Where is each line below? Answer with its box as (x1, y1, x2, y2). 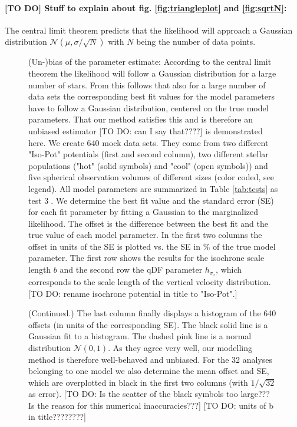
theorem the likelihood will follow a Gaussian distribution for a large (28, 67, 276, 79)
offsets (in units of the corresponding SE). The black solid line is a (28, 318, 268, 330)
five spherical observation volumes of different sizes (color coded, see (28, 171, 275, 183)
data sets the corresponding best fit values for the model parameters (28, 90, 275, 102)
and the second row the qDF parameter (60, 263, 203, 276)
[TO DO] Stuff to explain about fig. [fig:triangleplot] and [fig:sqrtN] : (5, 1, 287, 14)
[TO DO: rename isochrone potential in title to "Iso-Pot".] (28, 287, 237, 299)
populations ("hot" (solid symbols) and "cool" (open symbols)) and (28, 159, 268, 171)
